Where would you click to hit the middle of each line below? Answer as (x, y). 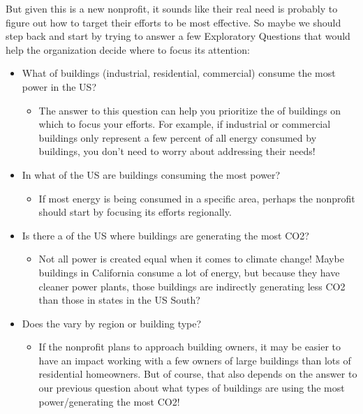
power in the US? (59, 86)
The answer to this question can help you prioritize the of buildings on (190, 110)
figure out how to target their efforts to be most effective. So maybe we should (173, 22)
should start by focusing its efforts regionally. (135, 212)
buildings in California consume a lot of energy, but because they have (189, 272)
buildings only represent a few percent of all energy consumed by (178, 137)
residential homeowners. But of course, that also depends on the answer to (198, 374)
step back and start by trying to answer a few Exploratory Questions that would (178, 36)
